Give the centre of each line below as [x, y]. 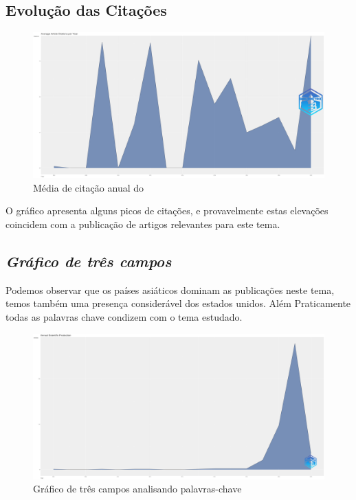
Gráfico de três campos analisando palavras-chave [137, 489]
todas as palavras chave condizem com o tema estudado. [124, 316]
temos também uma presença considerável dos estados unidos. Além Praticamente [178, 303]
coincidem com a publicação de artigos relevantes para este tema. [143, 224]
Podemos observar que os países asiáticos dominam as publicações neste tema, [170, 289]
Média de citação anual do [88, 187]
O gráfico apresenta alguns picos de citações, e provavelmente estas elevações [167, 211]
